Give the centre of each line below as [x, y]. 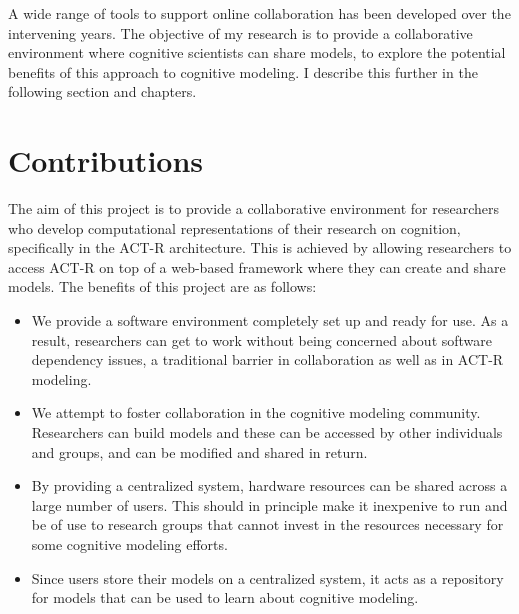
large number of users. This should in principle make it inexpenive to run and [269, 504]
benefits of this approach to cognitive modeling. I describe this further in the [243, 71]
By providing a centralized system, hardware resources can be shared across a [269, 485]
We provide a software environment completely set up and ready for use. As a [270, 320]
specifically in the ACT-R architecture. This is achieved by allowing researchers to [260, 247]
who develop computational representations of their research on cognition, [234, 227]
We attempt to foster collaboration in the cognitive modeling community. [256, 412]
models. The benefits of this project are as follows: [162, 286]
